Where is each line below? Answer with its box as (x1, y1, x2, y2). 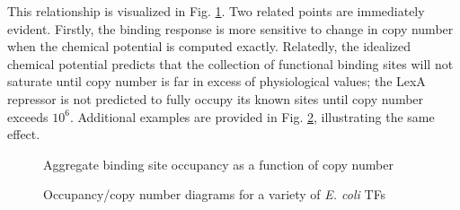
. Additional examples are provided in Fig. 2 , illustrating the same (69, 107, 435, 126)
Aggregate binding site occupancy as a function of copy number (43, 154, 394, 173)
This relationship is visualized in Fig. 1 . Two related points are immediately (7, 2, 425, 20)
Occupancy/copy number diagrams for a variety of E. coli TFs (43, 185, 386, 204)
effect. (7, 125, 40, 144)
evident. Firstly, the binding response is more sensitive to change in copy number (7, 19, 454, 38)
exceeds (7, 107, 49, 126)
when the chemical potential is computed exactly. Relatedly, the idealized (7, 37, 411, 56)
